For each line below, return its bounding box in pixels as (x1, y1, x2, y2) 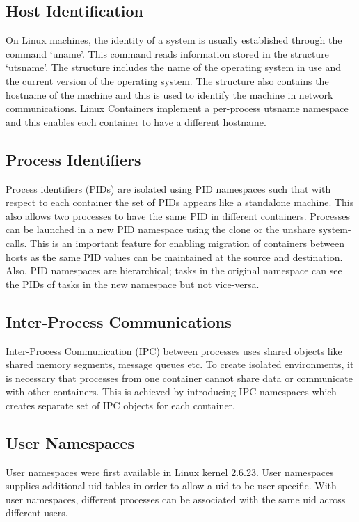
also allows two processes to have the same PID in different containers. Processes (6, 208, 350, 223)
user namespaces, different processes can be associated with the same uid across (6, 491, 346, 506)
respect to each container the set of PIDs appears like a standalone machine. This (6, 195, 354, 209)
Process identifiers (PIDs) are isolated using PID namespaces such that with (6, 181, 331, 196)
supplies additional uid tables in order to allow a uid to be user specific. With (6, 478, 337, 493)
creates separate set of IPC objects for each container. (6, 397, 235, 412)
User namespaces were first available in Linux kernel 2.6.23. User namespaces (6, 464, 334, 479)
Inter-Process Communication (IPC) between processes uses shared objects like (6, 343, 342, 358)
